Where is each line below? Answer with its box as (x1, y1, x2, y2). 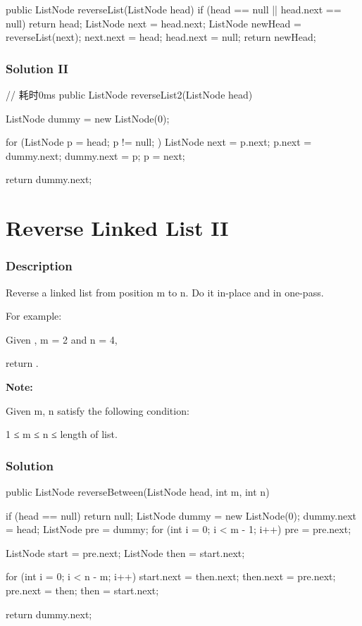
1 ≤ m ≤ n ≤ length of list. (6, 427, 118, 442)
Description (6, 257, 73, 275)
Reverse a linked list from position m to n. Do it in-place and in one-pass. (6, 284, 324, 299)
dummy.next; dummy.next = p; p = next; (6, 148, 185, 163)
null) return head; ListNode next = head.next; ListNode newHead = (6, 15, 301, 30)
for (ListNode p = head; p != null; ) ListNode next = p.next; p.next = (6, 134, 312, 149)
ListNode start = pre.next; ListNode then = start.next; (6, 545, 245, 560)
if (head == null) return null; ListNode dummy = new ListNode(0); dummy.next (6, 508, 357, 522)
